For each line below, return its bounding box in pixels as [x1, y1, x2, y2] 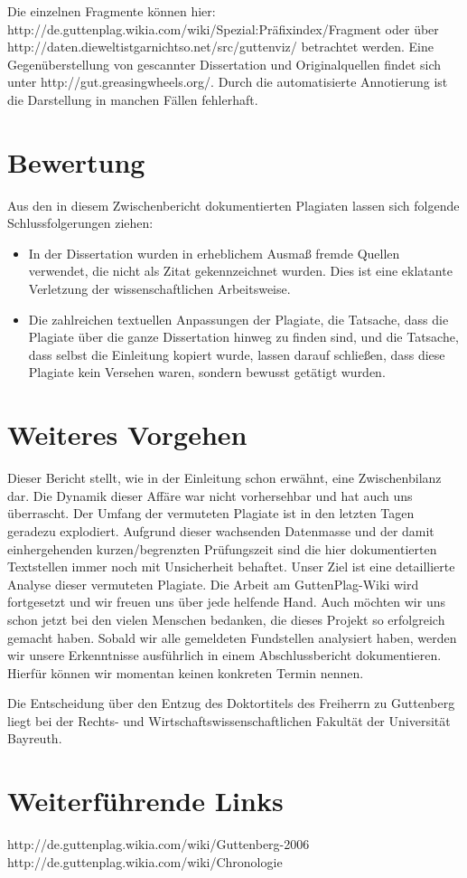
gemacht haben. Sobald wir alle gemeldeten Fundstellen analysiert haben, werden [7, 628, 457, 647]
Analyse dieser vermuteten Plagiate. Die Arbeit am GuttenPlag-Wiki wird [7, 574, 419, 593]
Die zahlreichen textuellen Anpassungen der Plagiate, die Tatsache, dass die [28, 309, 449, 328]
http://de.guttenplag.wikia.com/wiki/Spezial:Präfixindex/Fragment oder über [7, 19, 439, 38]
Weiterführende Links [7, 782, 284, 819]
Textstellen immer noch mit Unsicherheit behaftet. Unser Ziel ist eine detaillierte [7, 557, 455, 576]
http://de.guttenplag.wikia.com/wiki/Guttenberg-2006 [7, 835, 310, 854]
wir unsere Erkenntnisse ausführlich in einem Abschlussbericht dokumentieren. [7, 646, 442, 665]
